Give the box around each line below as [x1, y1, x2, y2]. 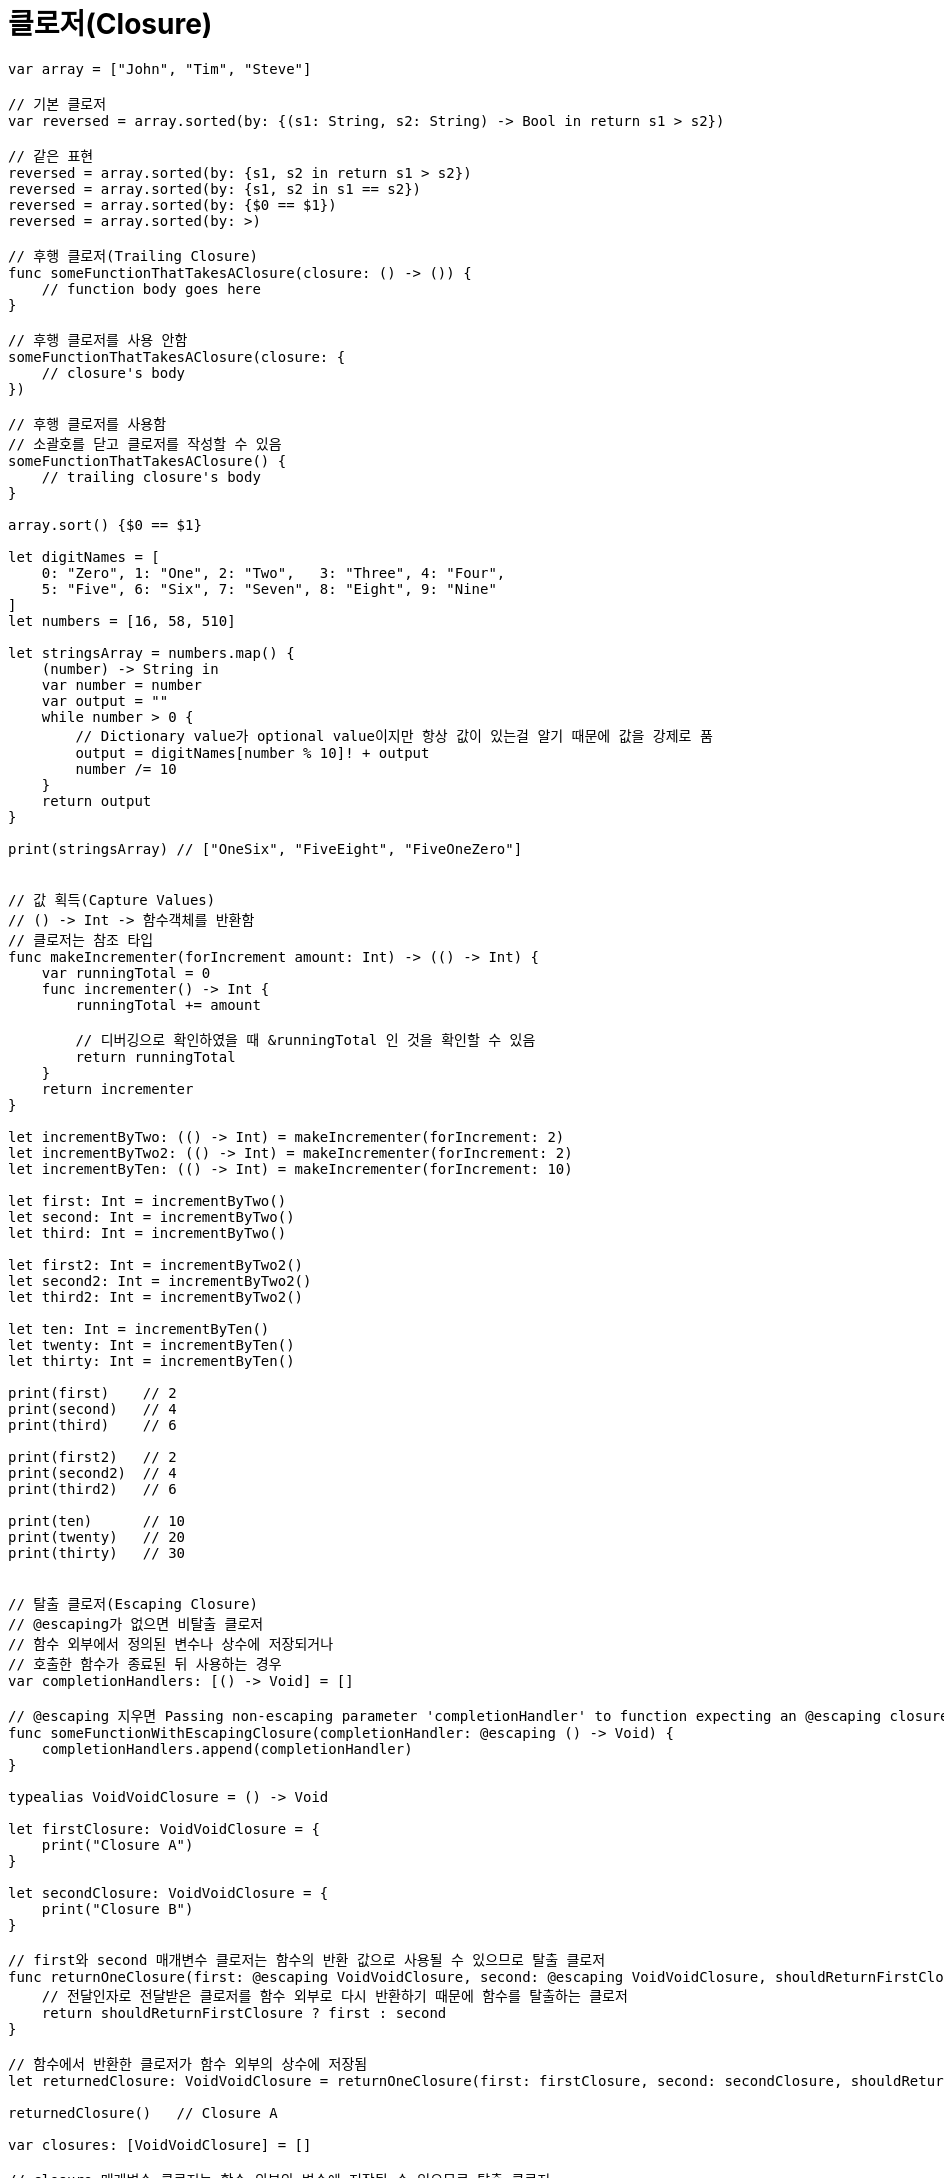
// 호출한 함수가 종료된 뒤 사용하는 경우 [8, 1655, 282, 1672]
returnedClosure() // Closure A [8, 2104, 278, 2121]
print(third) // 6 [8, 1416, 177, 1433]
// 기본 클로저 [8, 95, 107, 112]
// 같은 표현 [8, 147, 94, 164]
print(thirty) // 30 [8, 1544, 186, 1561]
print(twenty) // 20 [8, 1528, 186, 1545]
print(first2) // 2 [8, 1448, 177, 1465]
